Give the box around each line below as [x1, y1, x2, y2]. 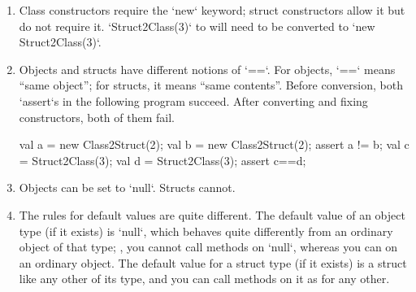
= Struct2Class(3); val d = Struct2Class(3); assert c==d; [19, 151, 306, 168]
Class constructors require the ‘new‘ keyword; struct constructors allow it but [19, 2, 405, 18]
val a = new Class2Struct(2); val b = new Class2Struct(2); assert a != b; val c [19, 136, 409, 153]
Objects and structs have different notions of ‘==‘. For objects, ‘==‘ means [19, 60, 396, 77]
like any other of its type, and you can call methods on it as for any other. [19, 270, 390, 287]
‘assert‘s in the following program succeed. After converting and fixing [19, 92, 368, 109]
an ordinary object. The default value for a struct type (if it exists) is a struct [19, 254, 407, 271]
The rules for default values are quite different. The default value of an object [19, 206, 405, 223]
